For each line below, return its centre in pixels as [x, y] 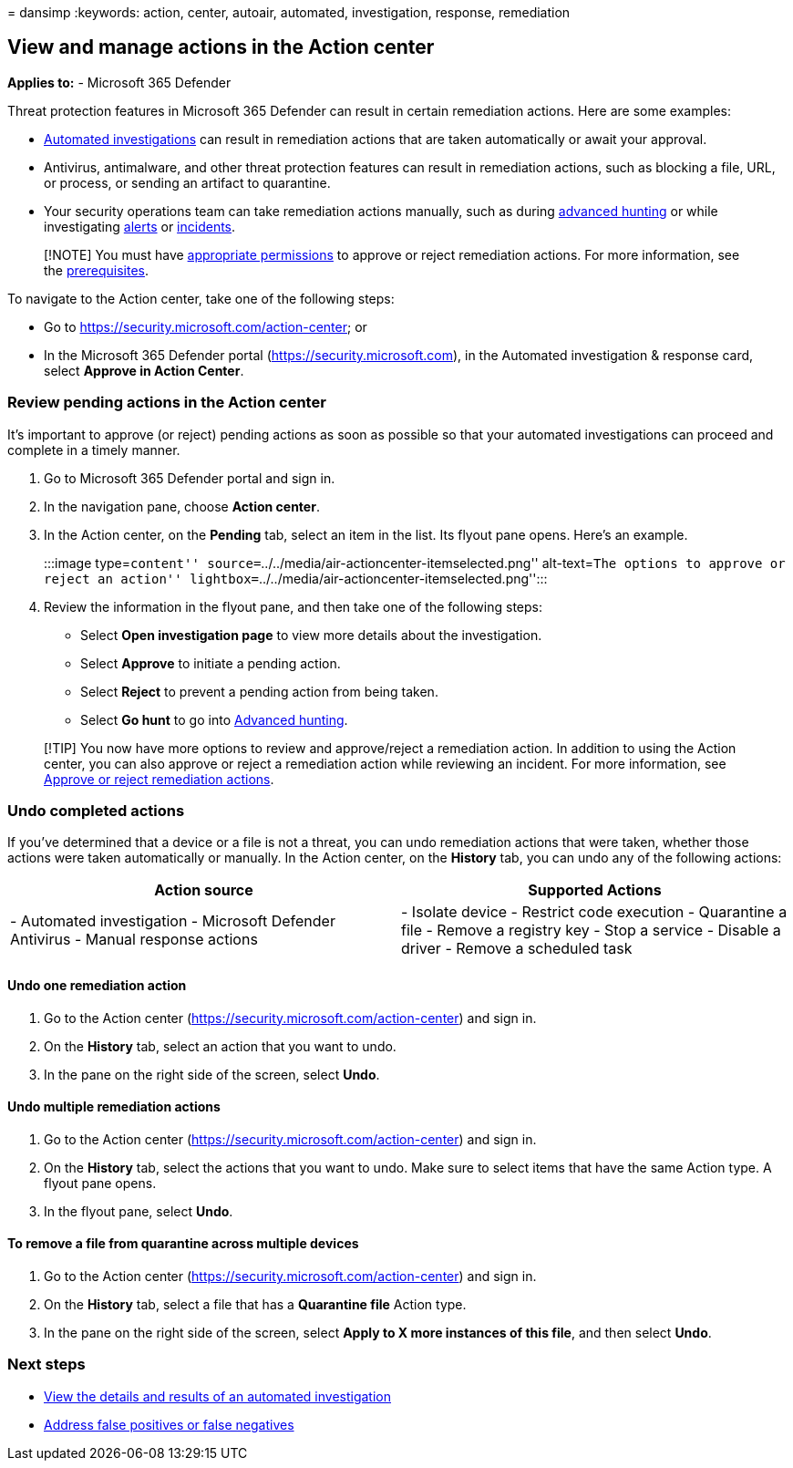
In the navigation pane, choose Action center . [182, 506]
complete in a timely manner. [94, 450]
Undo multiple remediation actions [114, 1107]
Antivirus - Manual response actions [134, 940]
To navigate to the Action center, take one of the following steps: [201, 298]
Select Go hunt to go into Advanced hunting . [214, 719]
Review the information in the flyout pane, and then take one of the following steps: [293, 606]
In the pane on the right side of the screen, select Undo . [212, 1074]
